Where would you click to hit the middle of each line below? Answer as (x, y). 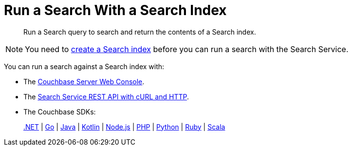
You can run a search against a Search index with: (84, 66)
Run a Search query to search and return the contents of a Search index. (140, 32)
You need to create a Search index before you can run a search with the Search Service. (187, 49)
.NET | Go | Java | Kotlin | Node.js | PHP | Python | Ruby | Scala (124, 127)
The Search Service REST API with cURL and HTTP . (106, 96)
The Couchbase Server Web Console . (84, 81)
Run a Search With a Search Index (115, 10)
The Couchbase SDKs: (60, 112)
